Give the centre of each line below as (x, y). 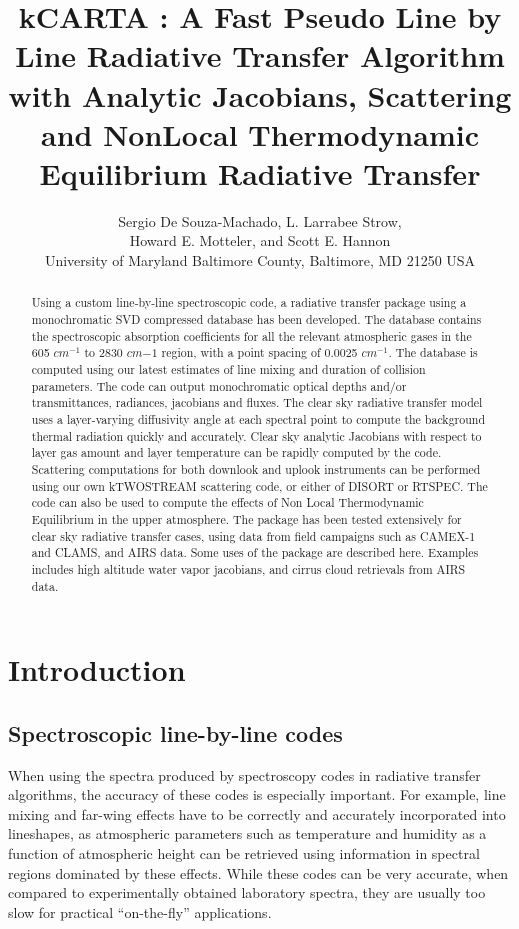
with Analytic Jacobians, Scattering (260, 94)
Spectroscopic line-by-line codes (175, 732)
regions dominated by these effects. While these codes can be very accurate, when (258, 872)
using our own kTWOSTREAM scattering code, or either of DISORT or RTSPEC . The (259, 485)
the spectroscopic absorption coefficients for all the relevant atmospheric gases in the (251, 335)
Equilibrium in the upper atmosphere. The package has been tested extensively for (246, 518)
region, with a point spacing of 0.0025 (259, 352)
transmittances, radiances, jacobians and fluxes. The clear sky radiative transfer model (257, 402)
